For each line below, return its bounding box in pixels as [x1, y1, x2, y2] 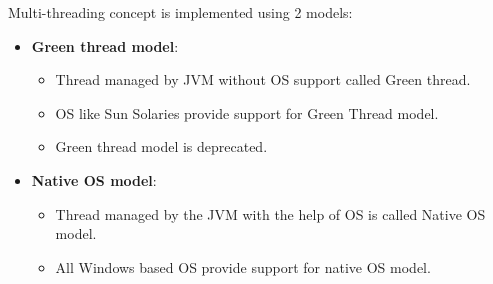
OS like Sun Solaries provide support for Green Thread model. [55, 102, 439, 123]
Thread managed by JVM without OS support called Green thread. [55, 69, 471, 90]
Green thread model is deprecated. [55, 136, 268, 157]
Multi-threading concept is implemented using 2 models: [8, 2, 353, 22]
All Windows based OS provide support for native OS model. [55, 256, 431, 277]
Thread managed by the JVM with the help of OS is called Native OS [55, 203, 486, 224]
